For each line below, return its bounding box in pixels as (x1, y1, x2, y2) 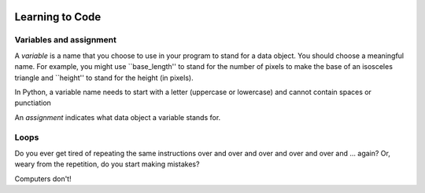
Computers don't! (14, 173, 72, 184)
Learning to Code (14, 10, 102, 24)
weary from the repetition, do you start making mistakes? (14, 159, 200, 169)
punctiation (14, 98, 51, 107)
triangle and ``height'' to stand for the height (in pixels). (14, 73, 194, 82)
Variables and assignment (14, 35, 117, 46)
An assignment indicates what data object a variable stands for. (14, 112, 221, 122)
